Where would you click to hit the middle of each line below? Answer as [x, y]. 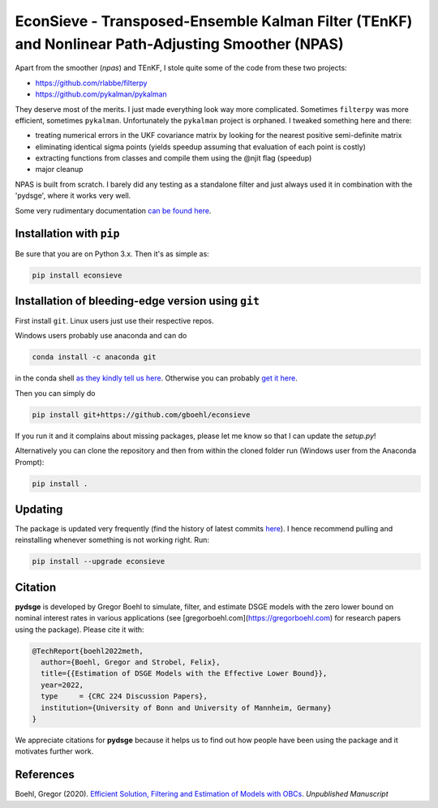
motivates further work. [54, 751]
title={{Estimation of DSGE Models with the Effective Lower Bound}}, [184, 674]
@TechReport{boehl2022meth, [88, 651]
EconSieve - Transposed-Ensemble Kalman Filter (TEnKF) [214, 21]
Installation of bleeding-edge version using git [137, 301]
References [45, 775]
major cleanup [59, 170]
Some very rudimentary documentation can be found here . [113, 210]
